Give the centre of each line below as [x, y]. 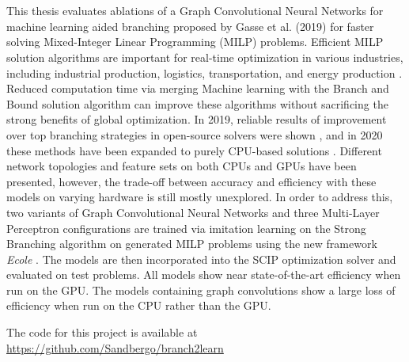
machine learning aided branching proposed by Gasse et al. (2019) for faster [190, 26]
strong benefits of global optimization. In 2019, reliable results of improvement [197, 119]
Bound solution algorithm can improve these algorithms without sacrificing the [197, 103]
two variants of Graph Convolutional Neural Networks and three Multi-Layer [193, 212]
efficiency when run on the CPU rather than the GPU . [139, 305]
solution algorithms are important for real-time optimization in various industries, [205, 57]
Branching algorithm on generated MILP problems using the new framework [192, 244]
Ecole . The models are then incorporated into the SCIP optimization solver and [201, 259]
